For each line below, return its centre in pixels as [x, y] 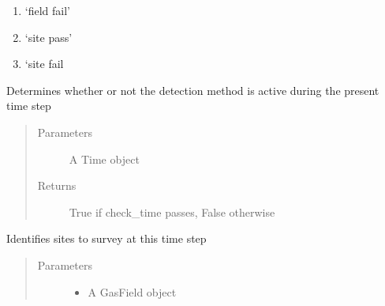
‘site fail [44, 64]
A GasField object [132, 291]
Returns [57, 185]
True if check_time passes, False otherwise [172, 212]
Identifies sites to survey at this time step [107, 238]
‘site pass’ [49, 37]
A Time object [104, 159]
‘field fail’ [47, 10]
